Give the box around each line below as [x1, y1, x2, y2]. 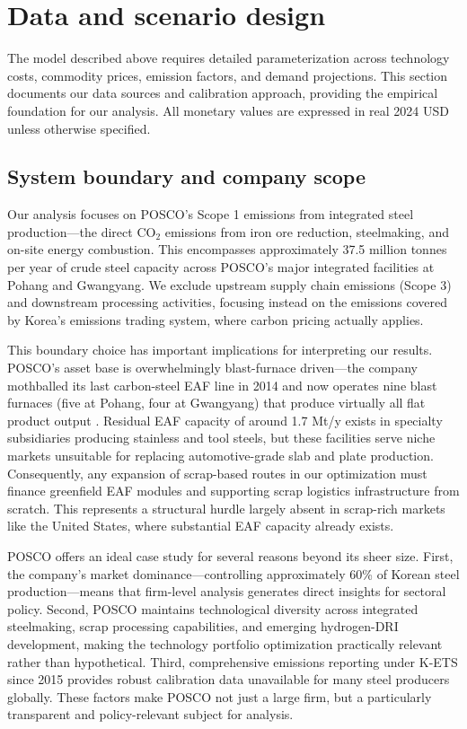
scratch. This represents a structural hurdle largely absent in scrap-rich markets [7, 498, 445, 517]
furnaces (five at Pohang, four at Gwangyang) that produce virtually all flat [7, 393, 426, 412]
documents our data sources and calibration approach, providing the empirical [7, 83, 438, 102]
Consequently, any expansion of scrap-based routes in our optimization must [7, 463, 427, 482]
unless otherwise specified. [7, 119, 151, 137]
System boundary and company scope [7, 162, 366, 190]
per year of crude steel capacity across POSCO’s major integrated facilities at [7, 258, 435, 277]
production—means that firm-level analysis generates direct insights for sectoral [7, 582, 446, 601]
